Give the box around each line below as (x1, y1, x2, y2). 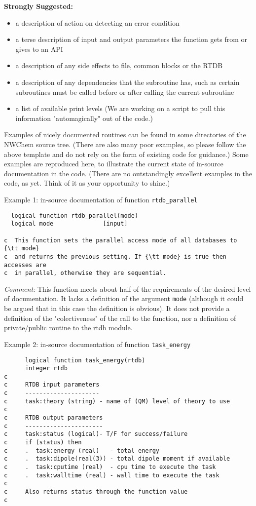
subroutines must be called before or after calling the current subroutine (15, 86, 234, 97)
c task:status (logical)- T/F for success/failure (4, 430, 188, 438)
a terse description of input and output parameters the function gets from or (15, 34, 247, 44)
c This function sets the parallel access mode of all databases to (4, 236, 237, 244)
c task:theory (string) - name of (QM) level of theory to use (4, 397, 230, 405)
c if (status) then (4, 439, 82, 446)
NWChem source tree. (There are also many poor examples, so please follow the (4, 139, 246, 149)
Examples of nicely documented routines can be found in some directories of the (4, 129, 246, 140)
